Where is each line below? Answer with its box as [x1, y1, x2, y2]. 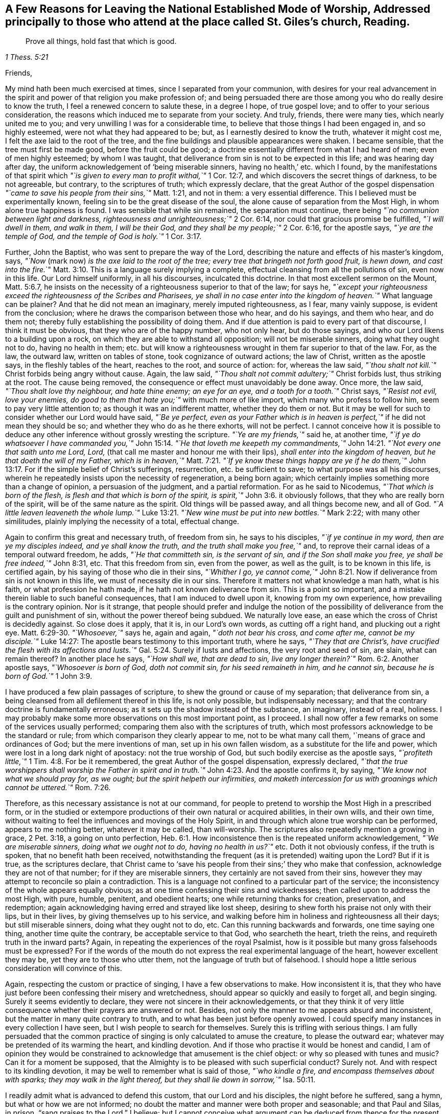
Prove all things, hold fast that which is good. [26, 37, 177, 46]
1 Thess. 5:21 [5, 53, 49, 62]
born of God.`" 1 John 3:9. [5, 672, 92, 681]
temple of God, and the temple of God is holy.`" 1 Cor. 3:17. [5, 232, 201, 241]
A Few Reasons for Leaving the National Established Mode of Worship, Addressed [5, 3, 431, 15]
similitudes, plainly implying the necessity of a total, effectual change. [5, 517, 240, 526]
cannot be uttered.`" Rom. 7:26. [5, 783, 111, 792]
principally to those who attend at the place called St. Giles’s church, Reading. [5, 15, 410, 28]
